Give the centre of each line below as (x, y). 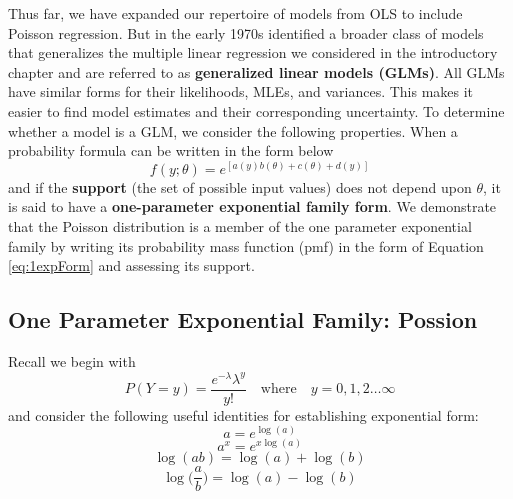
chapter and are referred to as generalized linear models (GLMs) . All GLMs (256, 71)
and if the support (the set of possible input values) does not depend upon (240, 186)
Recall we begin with (72, 360)
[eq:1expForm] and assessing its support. (131, 265)
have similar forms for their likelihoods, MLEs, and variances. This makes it (241, 91)
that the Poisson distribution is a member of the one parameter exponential (240, 225)
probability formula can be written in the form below (171, 150)
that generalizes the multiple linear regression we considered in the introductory (253, 52)
